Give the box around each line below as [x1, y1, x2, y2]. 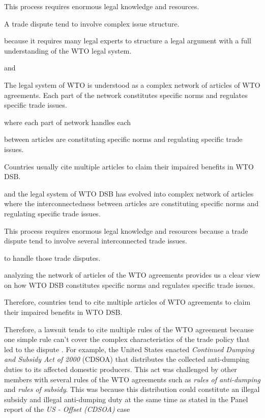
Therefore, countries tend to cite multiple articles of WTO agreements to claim [4, 297, 251, 307]
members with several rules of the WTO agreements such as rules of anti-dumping [4, 374, 260, 384]
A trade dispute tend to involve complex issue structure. [4, 18, 180, 29]
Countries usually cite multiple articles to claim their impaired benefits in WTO [4, 161, 254, 171]
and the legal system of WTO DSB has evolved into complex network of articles [4, 188, 254, 199]
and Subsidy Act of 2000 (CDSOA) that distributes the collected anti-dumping [4, 354, 250, 364]
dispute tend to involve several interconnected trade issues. [4, 235, 187, 246]
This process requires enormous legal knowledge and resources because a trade [4, 225, 248, 236]
